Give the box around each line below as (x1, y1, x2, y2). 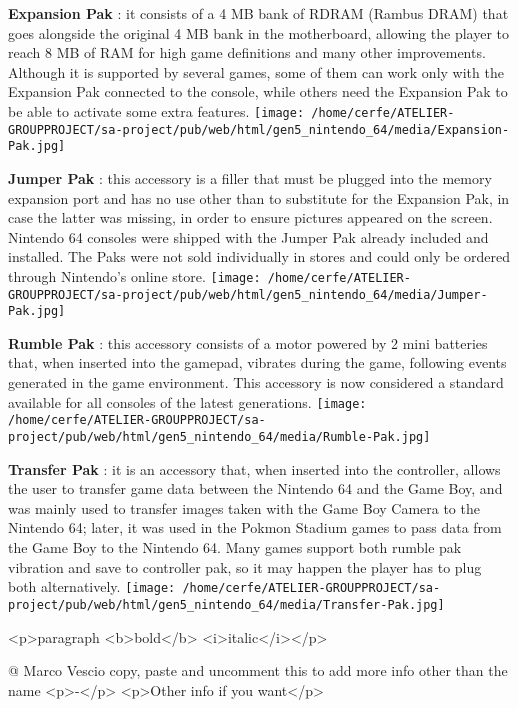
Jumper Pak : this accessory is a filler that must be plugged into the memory (8, 167, 492, 188)
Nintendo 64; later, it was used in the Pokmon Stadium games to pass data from (8, 517, 502, 538)
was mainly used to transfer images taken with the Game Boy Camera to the (8, 497, 480, 518)
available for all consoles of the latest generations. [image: (8, 391, 367, 412)
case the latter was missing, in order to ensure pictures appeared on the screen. (8, 207, 493, 228)
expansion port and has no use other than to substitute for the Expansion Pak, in (8, 187, 510, 208)
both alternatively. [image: (8, 576, 176, 597)
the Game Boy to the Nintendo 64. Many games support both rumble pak (8, 537, 462, 557)
